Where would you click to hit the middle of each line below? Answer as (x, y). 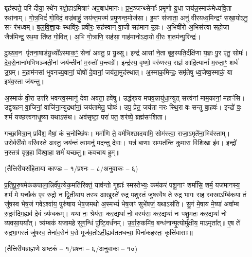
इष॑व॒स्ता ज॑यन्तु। (24, 81)
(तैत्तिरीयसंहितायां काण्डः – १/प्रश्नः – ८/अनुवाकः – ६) (71, 168)
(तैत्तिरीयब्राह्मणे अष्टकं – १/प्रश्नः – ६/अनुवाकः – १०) (71, 248)
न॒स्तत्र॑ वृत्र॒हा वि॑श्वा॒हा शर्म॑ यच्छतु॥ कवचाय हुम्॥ (62, 152)
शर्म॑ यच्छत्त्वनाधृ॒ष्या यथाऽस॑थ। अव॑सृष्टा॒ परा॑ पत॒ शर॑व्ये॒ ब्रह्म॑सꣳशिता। (86, 116)
